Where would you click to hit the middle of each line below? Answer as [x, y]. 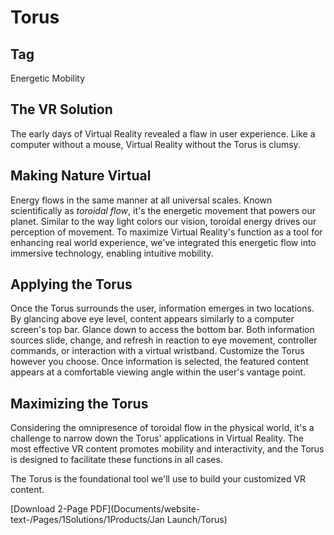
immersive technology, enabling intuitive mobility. [112, 253]
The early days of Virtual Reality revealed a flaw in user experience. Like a [163, 133]
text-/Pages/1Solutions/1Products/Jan [87, 520]
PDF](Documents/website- [145, 509]
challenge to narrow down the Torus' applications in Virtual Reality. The [157, 438]
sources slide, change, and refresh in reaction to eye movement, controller [164, 340]
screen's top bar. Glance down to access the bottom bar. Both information [162, 330]
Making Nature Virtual [81, 176]
